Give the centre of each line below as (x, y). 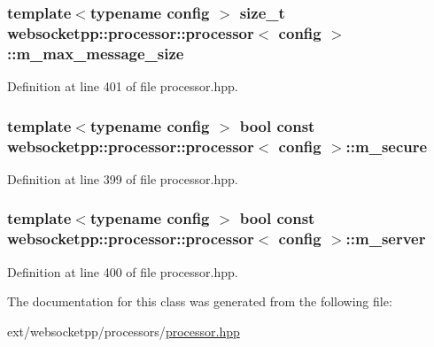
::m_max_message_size (96, 53)
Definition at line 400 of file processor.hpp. (123, 271)
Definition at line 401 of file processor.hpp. (123, 86)
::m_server (386, 239)
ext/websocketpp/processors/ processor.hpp (124, 331)
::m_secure (387, 146)
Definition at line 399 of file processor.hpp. (123, 178)
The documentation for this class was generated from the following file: (200, 301)
